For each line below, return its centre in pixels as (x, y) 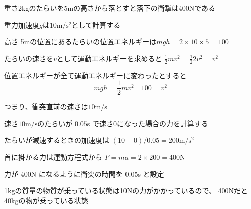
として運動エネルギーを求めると (109, 58)
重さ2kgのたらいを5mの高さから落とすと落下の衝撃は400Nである (110, 8)
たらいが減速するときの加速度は (57, 140)
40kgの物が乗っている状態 (46, 200)
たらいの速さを (29, 58)
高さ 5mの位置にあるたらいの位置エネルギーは (80, 41)
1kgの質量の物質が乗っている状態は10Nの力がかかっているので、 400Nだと (126, 191)
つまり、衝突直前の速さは (46, 107)
